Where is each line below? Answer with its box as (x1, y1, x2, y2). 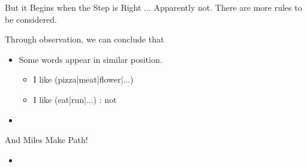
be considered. (5, 13, 57, 25)
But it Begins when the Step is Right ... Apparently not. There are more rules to (5, 1, 302, 13)
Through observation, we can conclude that (5, 33, 164, 45)
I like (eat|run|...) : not (33, 93, 117, 105)
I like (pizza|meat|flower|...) (33, 73, 134, 86)
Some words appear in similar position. (19, 53, 162, 65)
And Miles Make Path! (5, 133, 88, 146)
